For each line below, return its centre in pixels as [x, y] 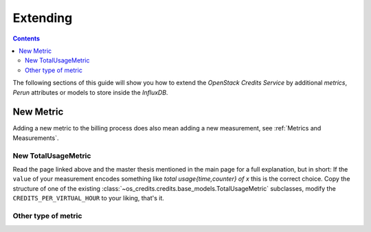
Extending [43, 18]
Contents [26, 38]
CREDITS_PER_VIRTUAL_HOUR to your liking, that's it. [88, 198]
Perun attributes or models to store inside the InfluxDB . [90, 92]
